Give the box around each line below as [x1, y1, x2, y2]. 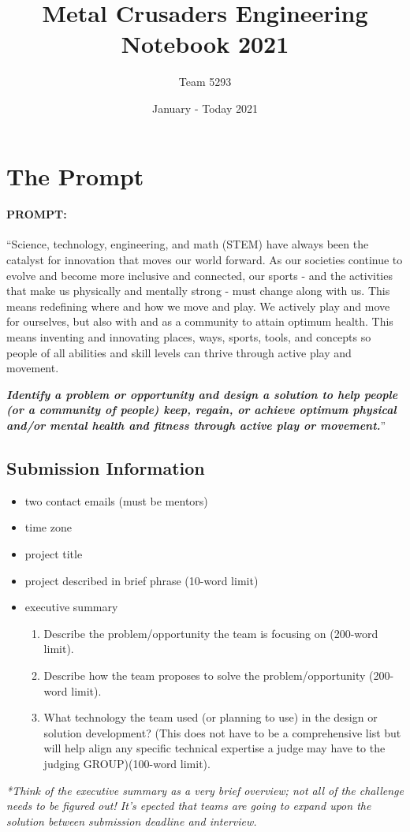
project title [24, 546, 83, 562]
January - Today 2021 [151, 99, 259, 116]
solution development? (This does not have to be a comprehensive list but [43, 724, 401, 741]
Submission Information [6, 456, 205, 479]
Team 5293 [178, 73, 232, 90]
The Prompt [6, 159, 144, 192]
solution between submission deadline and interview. [6, 812, 257, 829]
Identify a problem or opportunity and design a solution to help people [6, 386, 398, 402]
